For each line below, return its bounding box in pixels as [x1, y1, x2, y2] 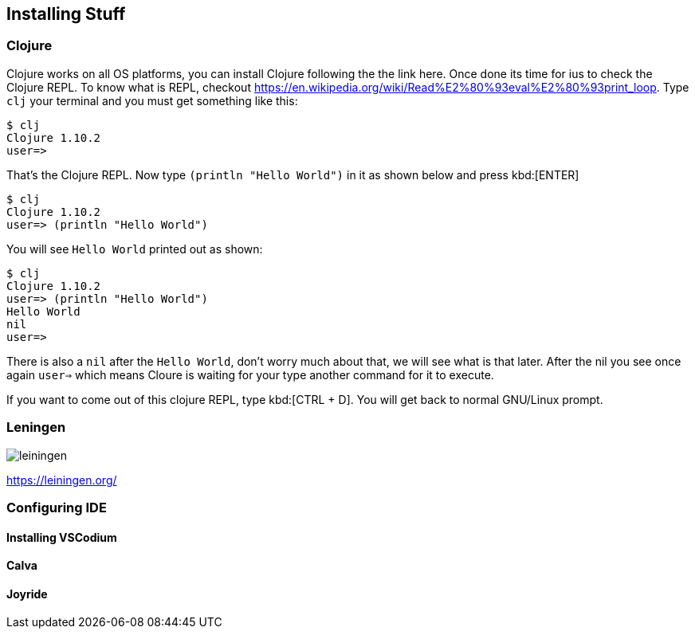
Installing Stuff [6, 4, 126, 24]
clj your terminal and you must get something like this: [6, 93, 298, 108]
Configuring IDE [6, 499, 107, 515]
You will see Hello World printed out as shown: [6, 241, 263, 256]
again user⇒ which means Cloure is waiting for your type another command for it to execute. [6, 367, 494, 382]
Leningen [6, 419, 66, 436]
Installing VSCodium [6, 530, 117, 544]
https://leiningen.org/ [6, 472, 117, 487]
